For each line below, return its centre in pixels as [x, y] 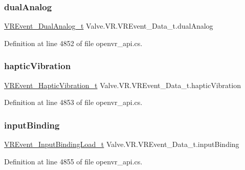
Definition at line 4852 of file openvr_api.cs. [73, 43]
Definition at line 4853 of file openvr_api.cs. [73, 102]
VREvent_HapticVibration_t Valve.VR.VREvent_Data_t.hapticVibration [122, 85]
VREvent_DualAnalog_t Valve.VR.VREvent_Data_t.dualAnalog [109, 26]
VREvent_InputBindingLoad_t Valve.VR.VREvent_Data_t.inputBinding [122, 144]
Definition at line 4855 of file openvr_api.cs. [73, 161]
